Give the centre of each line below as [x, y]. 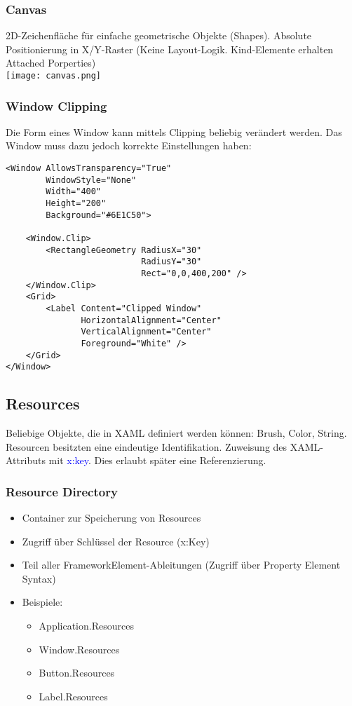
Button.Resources [77, 673]
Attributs [26, 460]
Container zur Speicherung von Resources [111, 518]
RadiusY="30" [171, 262]
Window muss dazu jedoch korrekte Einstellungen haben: [129, 145]
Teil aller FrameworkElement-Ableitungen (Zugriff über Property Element [181, 565]
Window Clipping [56, 106]
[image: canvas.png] [54, 76]
